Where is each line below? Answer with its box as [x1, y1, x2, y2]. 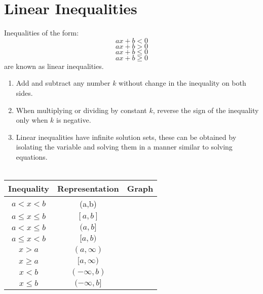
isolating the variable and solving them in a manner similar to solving [16, 141, 233, 152]
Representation [57, 182, 119, 195]
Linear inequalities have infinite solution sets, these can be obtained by [16, 131, 237, 142]
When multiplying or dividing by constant [16, 104, 147, 115]
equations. [16, 151, 48, 162]
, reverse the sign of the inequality [153, 104, 259, 115]
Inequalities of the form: [4, 27, 79, 38]
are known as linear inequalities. [4, 60, 104, 71]
